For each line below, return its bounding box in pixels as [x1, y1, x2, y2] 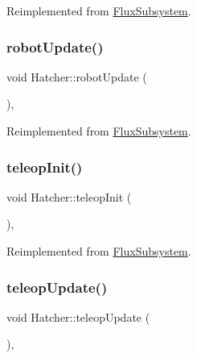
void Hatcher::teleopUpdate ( [6, 308, 150, 325]
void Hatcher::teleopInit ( [6, 188, 132, 205]
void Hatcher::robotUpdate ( [6, 68, 147, 85]
